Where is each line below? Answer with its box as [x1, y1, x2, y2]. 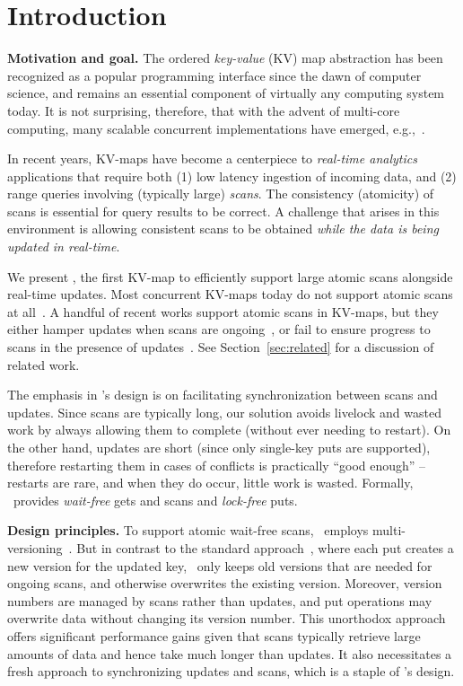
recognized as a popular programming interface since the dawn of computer [7, 66, 422, 84]
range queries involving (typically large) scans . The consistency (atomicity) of [7, 184, 434, 203]
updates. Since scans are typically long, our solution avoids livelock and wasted [7, 402, 441, 421]
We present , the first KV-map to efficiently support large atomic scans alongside [7, 267, 453, 286]
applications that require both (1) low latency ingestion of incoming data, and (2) [7, 166, 457, 185]
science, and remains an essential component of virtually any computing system [7, 84, 445, 102]
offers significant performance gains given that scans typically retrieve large [7, 626, 421, 645]
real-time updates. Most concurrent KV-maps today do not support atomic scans [7, 285, 453, 303]
